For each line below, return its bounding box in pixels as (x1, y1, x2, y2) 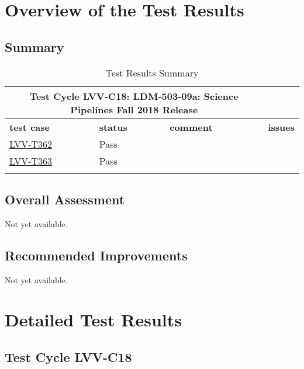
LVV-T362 (9, 137, 53, 151)
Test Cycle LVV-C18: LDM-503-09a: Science (29, 89, 239, 103)
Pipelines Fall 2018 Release (70, 102, 198, 116)
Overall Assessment (5, 190, 125, 208)
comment (170, 120, 213, 134)
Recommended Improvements (5, 246, 188, 264)
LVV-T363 (9, 154, 53, 168)
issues (268, 120, 295, 134)
